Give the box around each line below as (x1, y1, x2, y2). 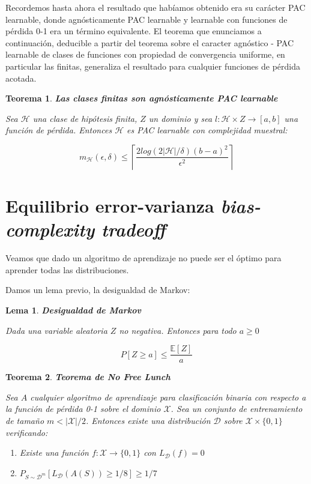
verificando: (5, 426, 48, 438)
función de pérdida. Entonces (5, 124, 112, 136)
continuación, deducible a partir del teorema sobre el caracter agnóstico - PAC (5, 36, 294, 49)
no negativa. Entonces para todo (119, 324, 237, 336)
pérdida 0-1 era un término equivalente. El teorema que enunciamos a (5, 25, 262, 37)
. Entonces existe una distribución (85, 414, 211, 427)
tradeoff (101, 217, 166, 242)
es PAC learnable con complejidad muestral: (127, 124, 288, 136)
